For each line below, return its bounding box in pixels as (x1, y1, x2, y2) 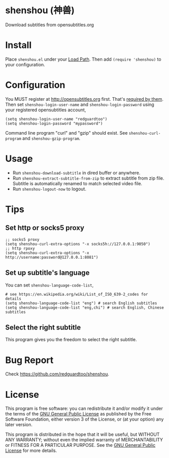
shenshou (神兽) (5, 5, 75, 16)
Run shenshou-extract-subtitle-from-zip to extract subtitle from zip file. (12, 175, 164, 181)
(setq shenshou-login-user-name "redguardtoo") (5, 116, 108, 121)
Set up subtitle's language (5, 269, 90, 277)
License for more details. (5, 447, 57, 453)
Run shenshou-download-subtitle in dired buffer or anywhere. (12, 170, 141, 176)
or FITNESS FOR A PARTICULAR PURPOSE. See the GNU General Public (5, 442, 156, 448)
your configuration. (5, 61, 46, 67)
